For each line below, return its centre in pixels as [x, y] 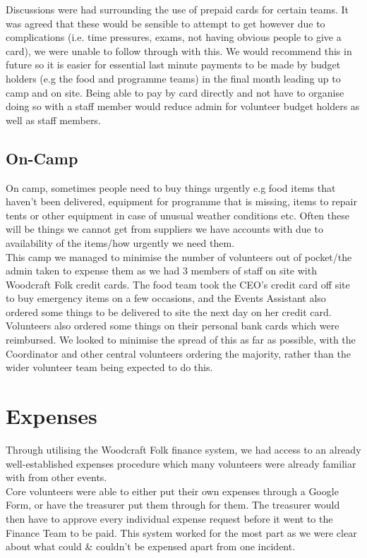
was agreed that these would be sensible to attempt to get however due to [166, 23]
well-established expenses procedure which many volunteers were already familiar [181, 463]
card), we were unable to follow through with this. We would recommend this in [179, 50]
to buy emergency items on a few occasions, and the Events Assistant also [166, 298]
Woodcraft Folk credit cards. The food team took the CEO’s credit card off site [178, 284]
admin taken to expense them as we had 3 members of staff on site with [161, 271]
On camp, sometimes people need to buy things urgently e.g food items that [171, 187]
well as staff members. [53, 120]
